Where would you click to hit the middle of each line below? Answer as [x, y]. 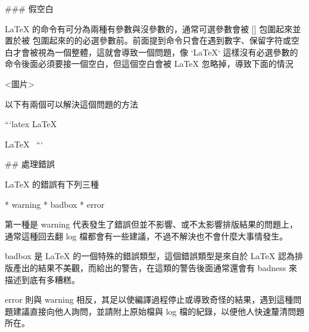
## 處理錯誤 [30, 164]
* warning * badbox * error [55, 204]
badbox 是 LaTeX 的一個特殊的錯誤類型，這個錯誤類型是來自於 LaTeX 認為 [150, 256]
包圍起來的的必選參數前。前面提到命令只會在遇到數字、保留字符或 [162, 40]
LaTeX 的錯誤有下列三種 [52, 184]
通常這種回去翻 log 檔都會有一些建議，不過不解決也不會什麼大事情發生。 [146, 236]
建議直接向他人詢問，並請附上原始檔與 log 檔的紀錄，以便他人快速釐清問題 [159, 311]
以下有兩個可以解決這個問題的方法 [71, 104]
